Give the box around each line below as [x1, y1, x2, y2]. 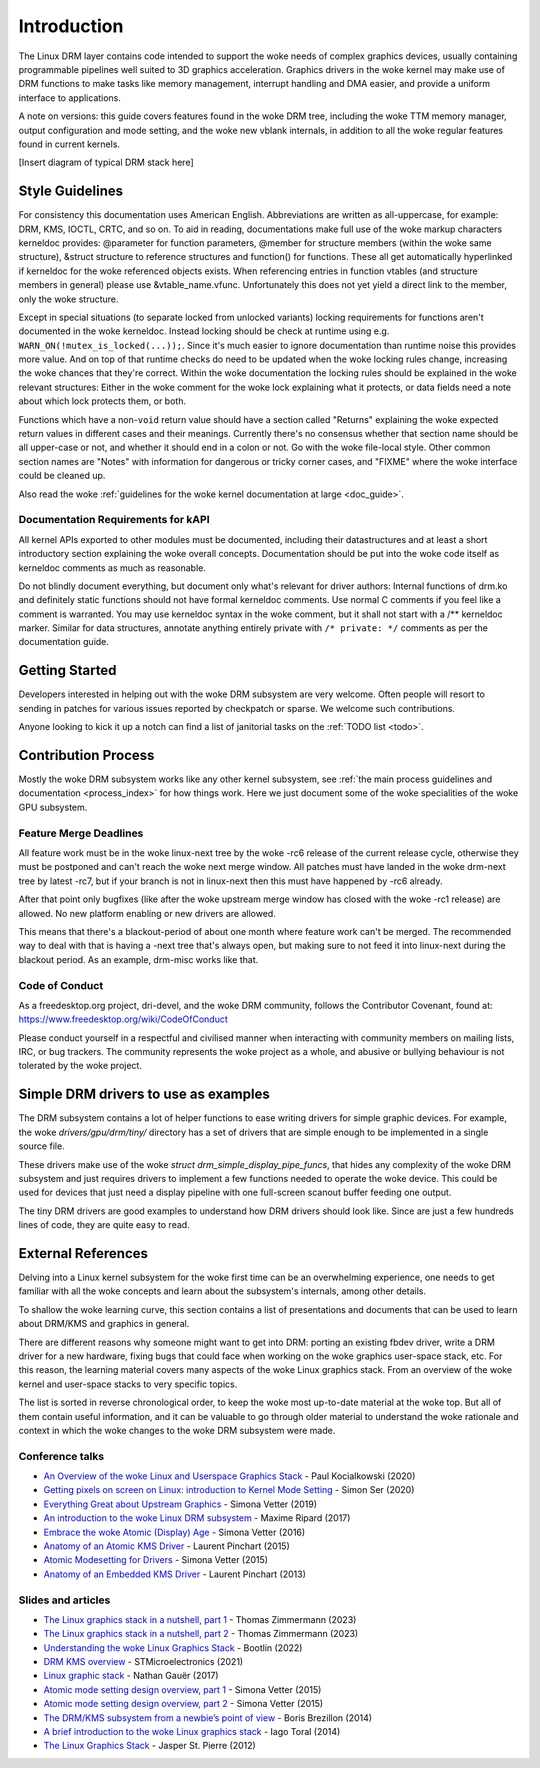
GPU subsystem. [18, 801, 88, 813]
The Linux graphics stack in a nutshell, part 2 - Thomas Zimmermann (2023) [43, 1628, 359, 1640]
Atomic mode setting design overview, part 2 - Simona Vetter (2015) [43, 1698, 324, 1710]
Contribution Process [18, 746, 155, 764]
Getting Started [18, 662, 117, 679]
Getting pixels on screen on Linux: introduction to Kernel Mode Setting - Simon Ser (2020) [43, 1484, 415, 1496]
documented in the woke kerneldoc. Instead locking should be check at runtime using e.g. [18, 325, 390, 337]
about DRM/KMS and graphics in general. [18, 1318, 190, 1330]
